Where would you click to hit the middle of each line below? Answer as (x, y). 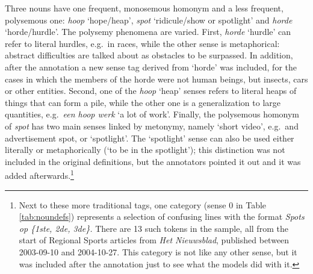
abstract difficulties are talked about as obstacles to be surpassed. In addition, (149, 55)
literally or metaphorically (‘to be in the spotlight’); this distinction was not (145, 150)
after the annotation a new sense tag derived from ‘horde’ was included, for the (151, 67)
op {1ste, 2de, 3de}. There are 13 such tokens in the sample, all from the (153, 228)
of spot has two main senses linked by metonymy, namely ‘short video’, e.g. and (152, 126)
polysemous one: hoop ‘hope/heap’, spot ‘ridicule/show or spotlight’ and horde (149, 20)
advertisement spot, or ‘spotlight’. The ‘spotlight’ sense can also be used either (150, 138)
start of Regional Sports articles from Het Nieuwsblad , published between (154, 240)
